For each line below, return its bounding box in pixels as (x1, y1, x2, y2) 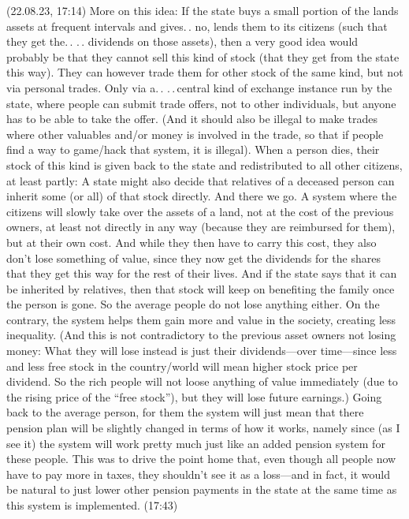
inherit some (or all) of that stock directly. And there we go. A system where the (6, 188, 397, 204)
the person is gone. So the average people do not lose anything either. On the (6, 296, 380, 312)
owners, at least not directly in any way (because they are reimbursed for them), (6, 218, 396, 235)
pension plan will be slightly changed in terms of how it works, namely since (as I (6, 420, 400, 436)
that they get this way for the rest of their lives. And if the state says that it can (6, 265, 397, 282)
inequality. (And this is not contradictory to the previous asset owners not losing (6, 327, 396, 343)
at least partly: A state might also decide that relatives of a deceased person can (6, 172, 395, 189)
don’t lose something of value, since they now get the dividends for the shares (6, 249, 381, 266)
